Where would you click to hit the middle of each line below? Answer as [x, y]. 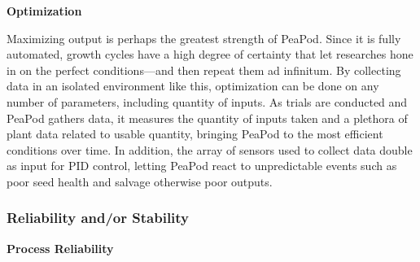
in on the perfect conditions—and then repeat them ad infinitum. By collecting [204, 70]
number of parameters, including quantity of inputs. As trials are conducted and [207, 101]
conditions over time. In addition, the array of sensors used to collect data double [210, 149]
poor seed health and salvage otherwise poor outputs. [140, 181]
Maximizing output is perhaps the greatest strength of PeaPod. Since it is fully [204, 38]
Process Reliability [60, 248]
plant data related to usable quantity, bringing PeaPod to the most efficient [195, 134]
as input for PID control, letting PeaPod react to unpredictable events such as [202, 166]
